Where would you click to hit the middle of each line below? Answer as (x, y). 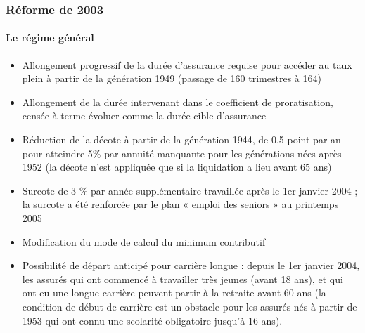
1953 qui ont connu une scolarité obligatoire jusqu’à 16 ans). (152, 320)
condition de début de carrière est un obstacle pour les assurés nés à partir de (190, 306)
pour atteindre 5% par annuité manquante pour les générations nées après (182, 153)
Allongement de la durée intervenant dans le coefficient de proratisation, (178, 102)
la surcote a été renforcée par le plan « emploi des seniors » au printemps (180, 204)
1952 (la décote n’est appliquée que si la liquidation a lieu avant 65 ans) (177, 167)
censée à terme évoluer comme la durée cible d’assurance (144, 116)
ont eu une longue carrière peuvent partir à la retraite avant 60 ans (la (174, 293)
